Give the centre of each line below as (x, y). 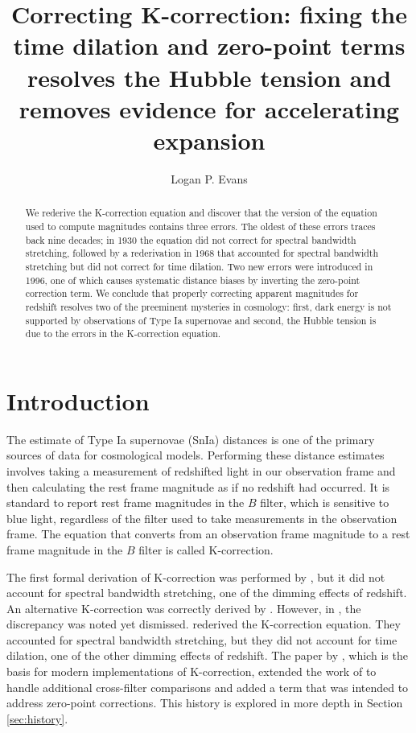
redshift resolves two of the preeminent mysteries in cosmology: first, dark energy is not (208, 306)
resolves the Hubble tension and (209, 77)
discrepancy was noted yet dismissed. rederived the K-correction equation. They (204, 624)
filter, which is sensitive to (325, 502)
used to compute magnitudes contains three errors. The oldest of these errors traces (200, 226)
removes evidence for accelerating (209, 108)
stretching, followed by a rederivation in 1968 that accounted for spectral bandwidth (202, 253)
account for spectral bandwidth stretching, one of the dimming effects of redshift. (207, 593)
